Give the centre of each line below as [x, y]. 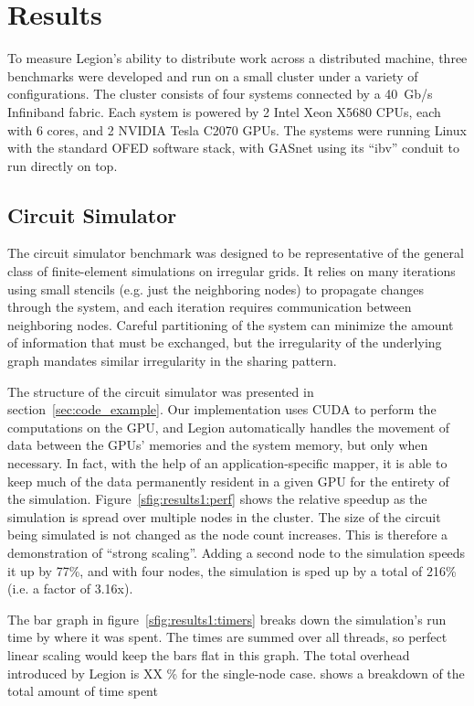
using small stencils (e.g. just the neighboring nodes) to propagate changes [216, 289]
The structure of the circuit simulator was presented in [161, 391]
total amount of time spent [83, 691]
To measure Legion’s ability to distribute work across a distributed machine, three [237, 58]
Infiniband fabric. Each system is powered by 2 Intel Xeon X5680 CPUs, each [224, 111]
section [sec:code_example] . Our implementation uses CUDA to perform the [222, 409]
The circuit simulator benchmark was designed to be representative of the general [236, 253]
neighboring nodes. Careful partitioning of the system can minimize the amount [231, 324]
